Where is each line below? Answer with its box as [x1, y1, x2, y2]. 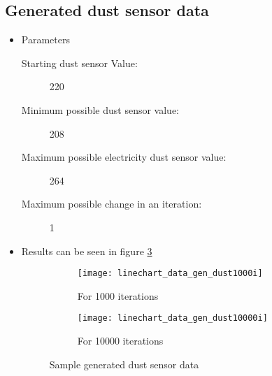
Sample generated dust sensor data [49, 356, 199, 371]
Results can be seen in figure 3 [21, 243, 152, 258]
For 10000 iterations [77, 333, 164, 348]
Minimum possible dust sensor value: [21, 102, 179, 117]
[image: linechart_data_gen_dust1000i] [77, 268, 263, 279]
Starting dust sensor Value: [21, 55, 138, 70]
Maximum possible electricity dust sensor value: [21, 150, 227, 164]
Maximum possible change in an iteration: [21, 196, 202, 211]
